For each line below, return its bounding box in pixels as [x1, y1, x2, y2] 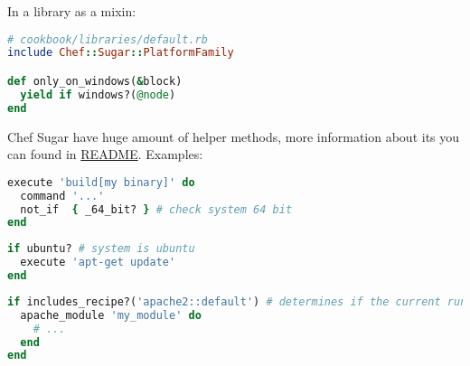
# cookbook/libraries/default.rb [7, 33, 208, 46]
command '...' [20, 189, 105, 202]
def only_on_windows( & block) [7, 75, 183, 88]
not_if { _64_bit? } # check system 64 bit [20, 202, 293, 216]
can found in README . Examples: [7, 145, 203, 164]
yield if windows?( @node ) [20, 88, 176, 101]
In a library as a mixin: [7, 2, 136, 20]
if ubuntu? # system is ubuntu [7, 242, 195, 256]
